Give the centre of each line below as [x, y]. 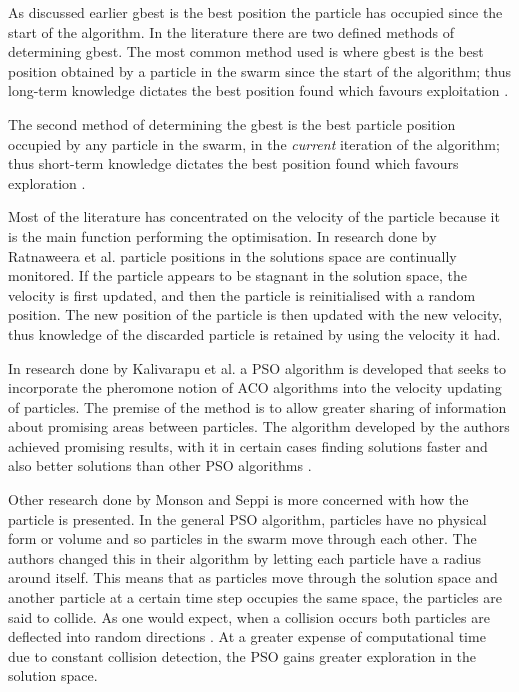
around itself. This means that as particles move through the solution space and [253, 577]
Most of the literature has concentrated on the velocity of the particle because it [254, 216]
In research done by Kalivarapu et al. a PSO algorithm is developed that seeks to [257, 367]
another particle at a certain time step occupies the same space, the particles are [255, 597]
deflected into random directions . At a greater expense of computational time [247, 636]
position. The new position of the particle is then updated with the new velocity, [255, 314]
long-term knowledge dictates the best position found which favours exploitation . [258, 90]
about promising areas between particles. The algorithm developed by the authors [259, 426]
